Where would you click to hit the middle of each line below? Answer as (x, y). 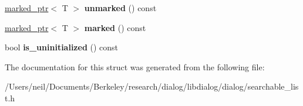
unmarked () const (120, 8)
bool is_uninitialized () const (62, 47)
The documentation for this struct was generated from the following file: (135, 66)
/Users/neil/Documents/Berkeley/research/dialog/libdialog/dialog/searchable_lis (152, 86)
